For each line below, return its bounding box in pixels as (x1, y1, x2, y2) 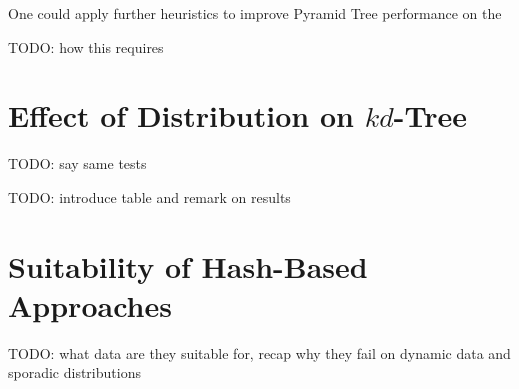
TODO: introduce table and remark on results (8, 186, 291, 207)
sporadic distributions (8, 362, 141, 383)
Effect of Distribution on (8, 95, 354, 136)
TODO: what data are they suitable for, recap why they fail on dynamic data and (8, 342, 511, 363)
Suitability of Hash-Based (8, 245, 368, 286)
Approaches (8, 284, 172, 325)
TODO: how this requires (8, 36, 164, 57)
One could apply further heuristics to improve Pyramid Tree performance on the (8, 3, 502, 23)
